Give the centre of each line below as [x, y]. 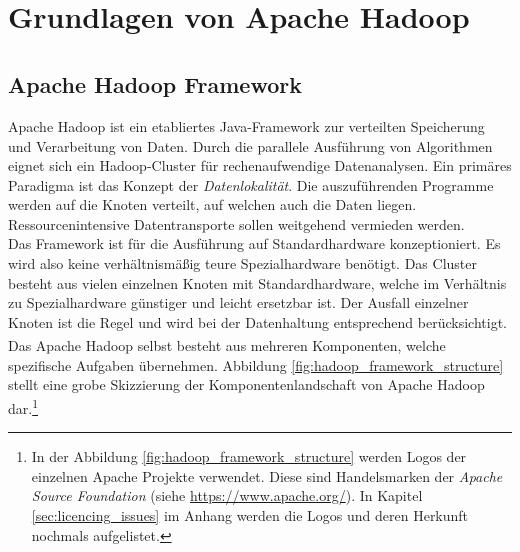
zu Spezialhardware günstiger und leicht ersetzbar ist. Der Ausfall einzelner [238, 302]
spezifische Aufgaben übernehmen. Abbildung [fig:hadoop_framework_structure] [256, 364]
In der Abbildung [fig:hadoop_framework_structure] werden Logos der [249, 456]
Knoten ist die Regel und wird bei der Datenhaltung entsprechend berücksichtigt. [257, 321]
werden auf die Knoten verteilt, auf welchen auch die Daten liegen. [212, 204]
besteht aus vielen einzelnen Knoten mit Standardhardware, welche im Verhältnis [257, 282]
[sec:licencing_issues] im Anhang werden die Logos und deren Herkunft [250, 514]
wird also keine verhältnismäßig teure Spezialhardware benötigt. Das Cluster [242, 263]
